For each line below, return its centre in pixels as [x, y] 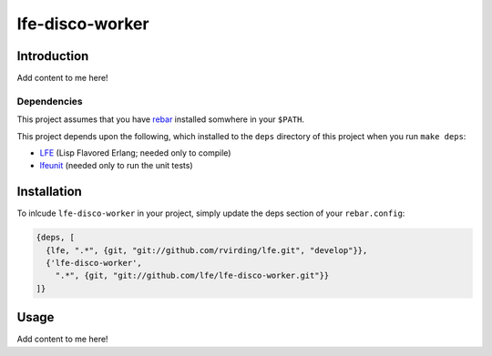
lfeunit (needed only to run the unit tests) [116, 166]
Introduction [53, 56]
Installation [49, 192]
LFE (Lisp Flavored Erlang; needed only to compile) [135, 153]
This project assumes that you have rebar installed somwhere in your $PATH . [161, 119]
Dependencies [50, 101]
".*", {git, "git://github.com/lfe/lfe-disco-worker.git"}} [192, 276]
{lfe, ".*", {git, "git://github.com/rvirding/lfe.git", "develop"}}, [207, 250]
